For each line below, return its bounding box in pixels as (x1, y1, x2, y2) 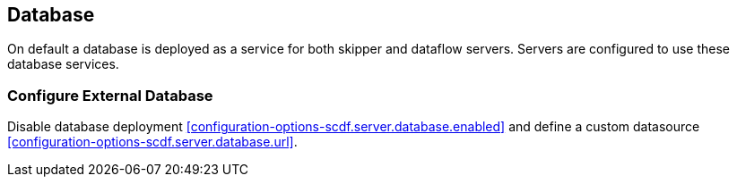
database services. (7, 56, 119, 72)
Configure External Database (7, 86, 213, 105)
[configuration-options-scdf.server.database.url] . (7, 134, 298, 150)
